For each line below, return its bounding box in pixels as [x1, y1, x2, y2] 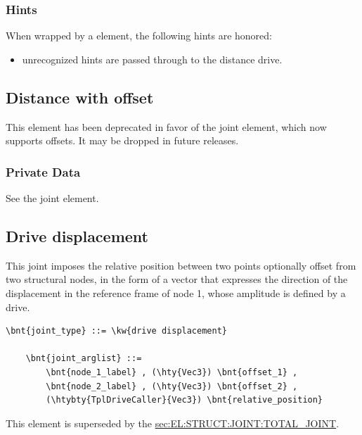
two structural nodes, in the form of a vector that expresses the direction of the [6, 272, 348, 286]
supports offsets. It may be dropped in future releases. [6, 133, 239, 148]
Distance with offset [6, 86, 154, 108]
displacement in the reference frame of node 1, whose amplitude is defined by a [6, 286, 346, 300]
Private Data [6, 163, 81, 180]
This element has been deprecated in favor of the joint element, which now [6, 119, 327, 134]
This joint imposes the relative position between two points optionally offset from [6, 258, 356, 272]
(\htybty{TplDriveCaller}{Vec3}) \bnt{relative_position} [46, 395, 323, 405]
